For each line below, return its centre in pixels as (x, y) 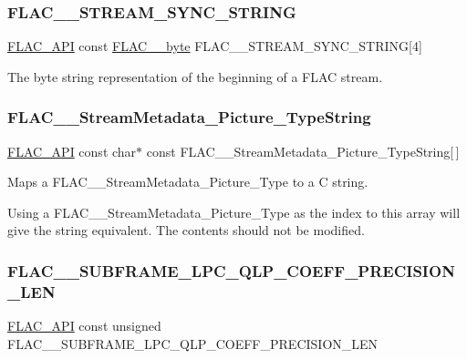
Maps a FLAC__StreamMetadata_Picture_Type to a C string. (188, 182)
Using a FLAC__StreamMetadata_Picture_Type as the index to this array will (234, 212)
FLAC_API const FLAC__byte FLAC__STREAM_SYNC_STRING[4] (215, 46)
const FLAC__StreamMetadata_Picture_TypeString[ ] (303, 151)
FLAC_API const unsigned (84, 326)
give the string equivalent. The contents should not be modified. (186, 230)
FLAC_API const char (72, 151)
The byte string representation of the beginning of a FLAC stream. (195, 76)
